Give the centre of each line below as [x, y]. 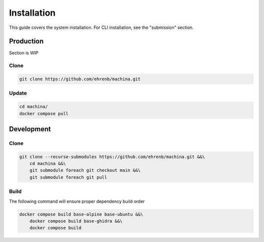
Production [26, 41]
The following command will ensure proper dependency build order [77, 201]
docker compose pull [44, 113]
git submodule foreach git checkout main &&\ [85, 170]
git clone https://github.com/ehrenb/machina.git [80, 79]
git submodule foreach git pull [68, 177]
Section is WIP [24, 53]
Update [18, 93]
